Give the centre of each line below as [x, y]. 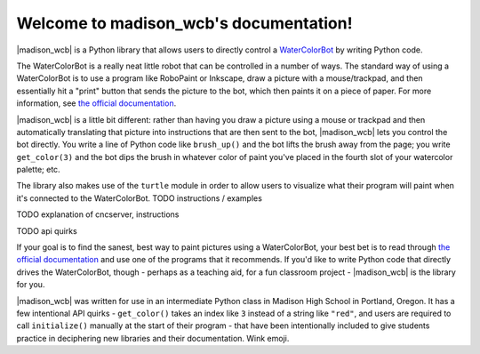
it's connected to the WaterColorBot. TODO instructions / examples [139, 198]
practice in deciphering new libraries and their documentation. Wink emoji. [153, 338]
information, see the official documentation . [96, 103]
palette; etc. [39, 170]
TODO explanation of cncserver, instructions [98, 214]
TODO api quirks [47, 230]
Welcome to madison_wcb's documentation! [184, 23]
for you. [31, 285]
